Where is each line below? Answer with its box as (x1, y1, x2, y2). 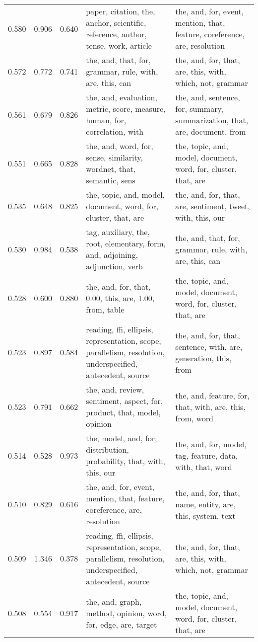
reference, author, (86, 28, 147, 40)
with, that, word (175, 461, 232, 473)
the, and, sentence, (175, 91, 240, 103)
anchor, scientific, (86, 17, 146, 28)
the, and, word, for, (86, 140, 153, 152)
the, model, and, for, (86, 432, 157, 444)
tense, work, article (86, 40, 152, 51)
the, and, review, (86, 384, 144, 395)
